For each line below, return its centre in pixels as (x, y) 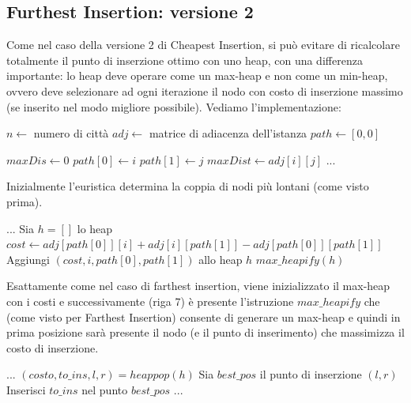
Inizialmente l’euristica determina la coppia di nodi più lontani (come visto (188, 186)
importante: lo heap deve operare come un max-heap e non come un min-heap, (197, 75)
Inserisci (26, 389)
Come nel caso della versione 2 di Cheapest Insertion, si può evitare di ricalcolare (203, 45)
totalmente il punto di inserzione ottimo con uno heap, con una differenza (185, 60)
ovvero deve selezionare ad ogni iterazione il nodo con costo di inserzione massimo (205, 90)
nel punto (105, 389)
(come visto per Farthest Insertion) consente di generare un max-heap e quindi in (204, 316)
